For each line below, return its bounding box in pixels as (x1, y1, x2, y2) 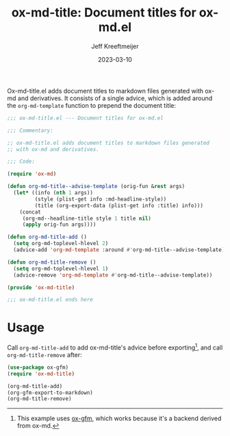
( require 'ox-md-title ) (7, 370, 75, 377)
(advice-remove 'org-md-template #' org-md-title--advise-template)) (13, 271, 213, 279)
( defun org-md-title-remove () (7, 259, 97, 266)
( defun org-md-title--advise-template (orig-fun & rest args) (7, 183, 186, 190)
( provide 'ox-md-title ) (7, 284, 75, 291)
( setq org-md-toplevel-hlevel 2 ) (13, 240, 109, 247)
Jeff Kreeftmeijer (91, 42, 139, 50)
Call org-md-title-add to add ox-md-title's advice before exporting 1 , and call (7, 342, 223, 352)
